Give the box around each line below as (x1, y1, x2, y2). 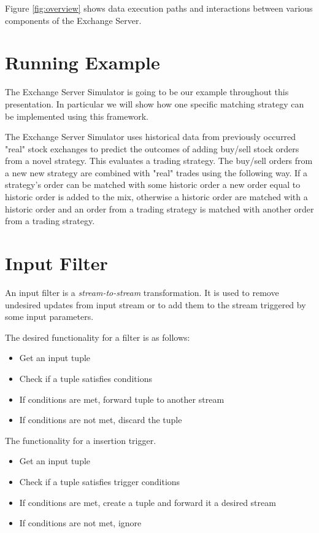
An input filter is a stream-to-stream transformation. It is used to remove (5, 286, 279, 298)
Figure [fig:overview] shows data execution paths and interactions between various (5, 2, 313, 14)
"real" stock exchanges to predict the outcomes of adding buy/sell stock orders (5, 142, 299, 155)
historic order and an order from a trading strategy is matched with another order (5, 202, 314, 215)
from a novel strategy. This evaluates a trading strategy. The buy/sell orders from (5, 154, 313, 167)
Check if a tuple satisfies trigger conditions (19, 475, 180, 488)
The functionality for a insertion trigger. (5, 434, 156, 446)
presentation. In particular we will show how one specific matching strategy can (5, 97, 304, 110)
